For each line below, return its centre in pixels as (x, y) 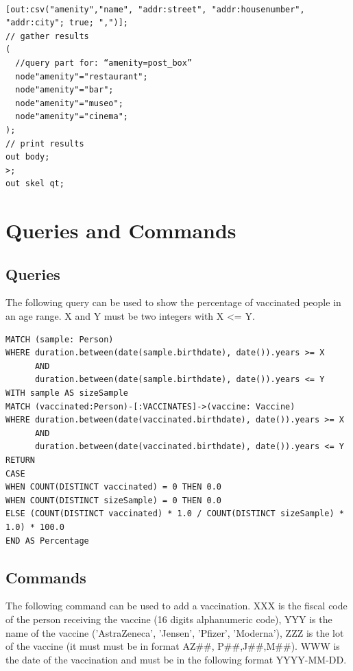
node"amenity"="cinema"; (72, 117)
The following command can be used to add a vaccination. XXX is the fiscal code (176, 606)
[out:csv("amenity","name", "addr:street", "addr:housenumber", (155, 9)
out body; (28, 157)
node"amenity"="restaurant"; (82, 76)
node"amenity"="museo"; (69, 103)
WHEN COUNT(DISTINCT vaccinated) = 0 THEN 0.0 (113, 487)
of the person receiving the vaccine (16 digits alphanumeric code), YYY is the (169, 619)
